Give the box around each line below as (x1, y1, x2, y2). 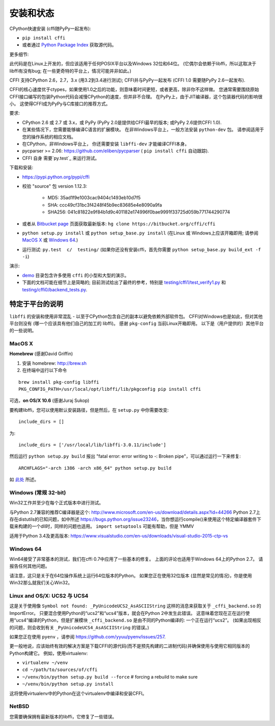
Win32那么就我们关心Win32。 (9, 580, 73, 586)
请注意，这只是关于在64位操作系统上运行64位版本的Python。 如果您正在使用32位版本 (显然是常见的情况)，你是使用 (9, 572, 252, 578)
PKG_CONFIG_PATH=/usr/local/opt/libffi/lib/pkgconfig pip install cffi (18, 386, 201, 392)
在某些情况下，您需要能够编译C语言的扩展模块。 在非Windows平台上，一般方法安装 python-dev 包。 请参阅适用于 (22, 126, 264, 132)
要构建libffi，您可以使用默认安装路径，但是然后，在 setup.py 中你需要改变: (9, 407, 169, 413)
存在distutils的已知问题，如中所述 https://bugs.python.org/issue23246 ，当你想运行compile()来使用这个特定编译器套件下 (9, 516, 262, 522)
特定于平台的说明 (9, 300, 63, 308)
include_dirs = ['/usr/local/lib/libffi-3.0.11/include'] (18, 442, 167, 448)
